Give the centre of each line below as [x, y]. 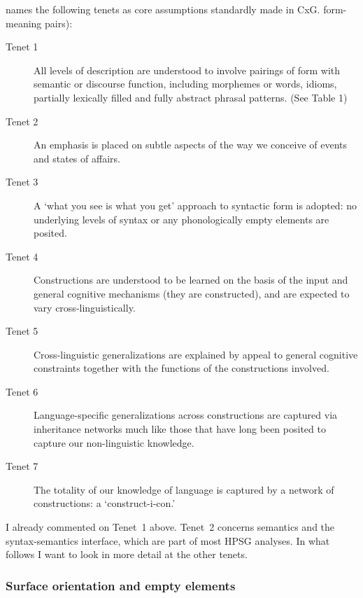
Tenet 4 [22, 256]
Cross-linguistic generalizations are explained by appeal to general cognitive [196, 354]
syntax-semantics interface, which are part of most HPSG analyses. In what [168, 540]
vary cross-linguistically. [85, 307]
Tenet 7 [22, 466]
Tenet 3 [22, 182]
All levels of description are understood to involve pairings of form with [187, 70]
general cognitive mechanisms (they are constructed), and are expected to [192, 293]
